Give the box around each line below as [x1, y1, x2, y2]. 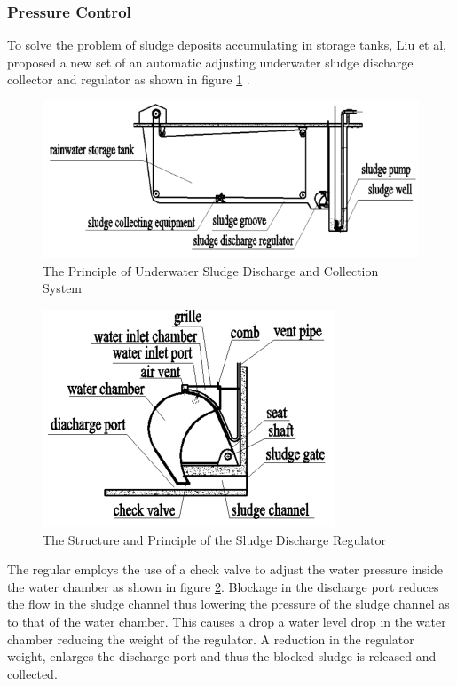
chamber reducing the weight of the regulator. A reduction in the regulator [7, 629, 414, 648]
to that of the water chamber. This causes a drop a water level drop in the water [7, 611, 446, 630]
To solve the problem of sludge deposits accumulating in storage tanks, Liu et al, [7, 35, 446, 54]
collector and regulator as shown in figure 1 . [7, 70, 250, 89]
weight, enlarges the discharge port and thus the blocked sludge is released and [7, 647, 437, 666]
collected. [7, 664, 58, 682]
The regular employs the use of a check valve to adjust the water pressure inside [7, 560, 443, 579]
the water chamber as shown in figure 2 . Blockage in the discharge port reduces [7, 577, 439, 595]
